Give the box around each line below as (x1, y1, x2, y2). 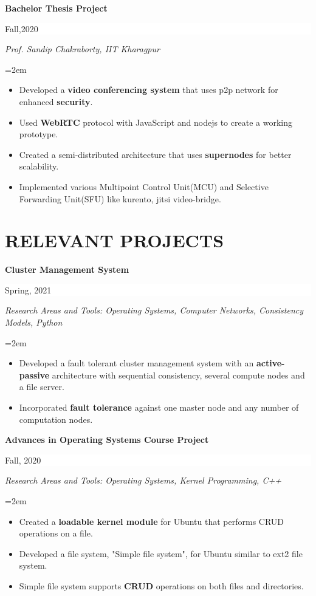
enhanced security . (19, 95, 93, 108)
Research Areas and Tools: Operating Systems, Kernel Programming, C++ (5, 474, 281, 487)
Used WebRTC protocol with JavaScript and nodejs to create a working (19, 115, 292, 128)
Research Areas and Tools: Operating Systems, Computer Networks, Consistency (5, 304, 304, 317)
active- (256, 357, 285, 369)
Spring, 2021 (5, 283, 52, 296)
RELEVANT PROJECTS (5, 228, 224, 253)
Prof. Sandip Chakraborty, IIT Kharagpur (5, 43, 160, 55)
